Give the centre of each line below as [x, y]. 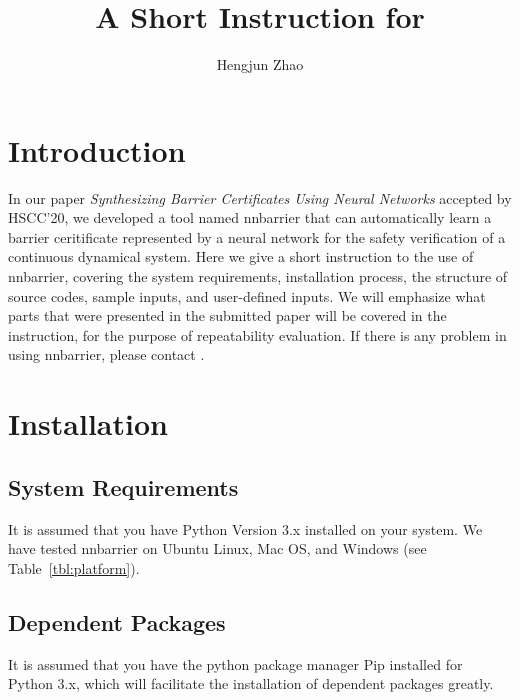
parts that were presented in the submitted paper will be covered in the [227, 315]
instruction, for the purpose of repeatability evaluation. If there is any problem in [257, 334]
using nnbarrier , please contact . [106, 354]
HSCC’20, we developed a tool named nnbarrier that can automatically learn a [250, 217]
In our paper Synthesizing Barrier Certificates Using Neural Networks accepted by [260, 197]
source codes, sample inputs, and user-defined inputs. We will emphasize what [247, 295]
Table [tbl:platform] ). [74, 567]
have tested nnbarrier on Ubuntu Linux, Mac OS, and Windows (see [217, 548]
